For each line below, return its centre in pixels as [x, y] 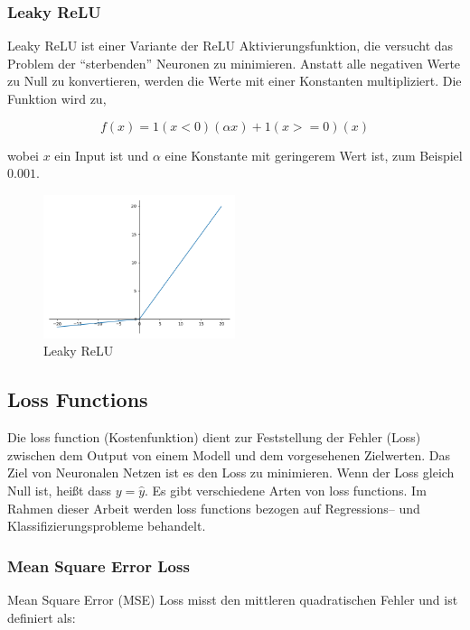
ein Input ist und [102, 155]
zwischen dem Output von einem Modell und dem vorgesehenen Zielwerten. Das [229, 454]
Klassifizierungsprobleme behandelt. [107, 526]
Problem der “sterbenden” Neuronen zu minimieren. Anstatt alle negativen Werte [234, 63]
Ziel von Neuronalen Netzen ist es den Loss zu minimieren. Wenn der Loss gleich [231, 472]
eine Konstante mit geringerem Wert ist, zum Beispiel [314, 155]
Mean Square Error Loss [99, 565]
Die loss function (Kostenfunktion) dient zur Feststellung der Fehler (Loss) [214, 437]
